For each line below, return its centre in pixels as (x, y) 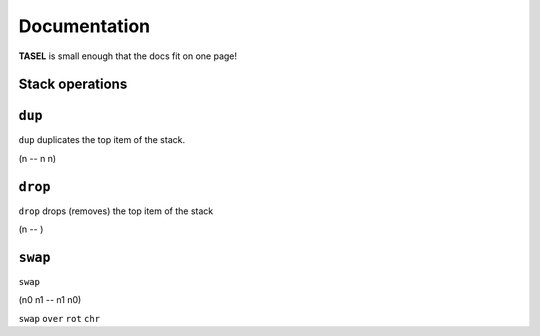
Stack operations (73, 84)
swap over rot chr (59, 318)
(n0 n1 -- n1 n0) (50, 300)
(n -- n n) (37, 158)
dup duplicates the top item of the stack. (101, 140)
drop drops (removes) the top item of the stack (116, 211)
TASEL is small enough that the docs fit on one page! (128, 56)
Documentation (84, 26)
